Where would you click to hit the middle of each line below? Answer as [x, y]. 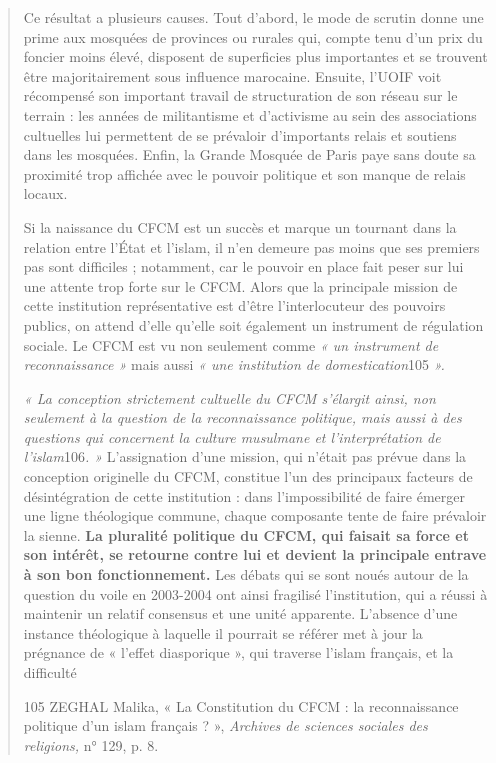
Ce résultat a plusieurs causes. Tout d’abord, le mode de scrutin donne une [253, 17]
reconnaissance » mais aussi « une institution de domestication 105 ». [234, 364]
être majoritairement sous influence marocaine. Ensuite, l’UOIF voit [232, 75]
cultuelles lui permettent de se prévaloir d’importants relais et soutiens [240, 134]
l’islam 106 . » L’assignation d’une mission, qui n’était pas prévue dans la [245, 456]
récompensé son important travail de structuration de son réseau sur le [240, 95]
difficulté [50, 672]
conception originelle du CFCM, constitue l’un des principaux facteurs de [248, 476]
